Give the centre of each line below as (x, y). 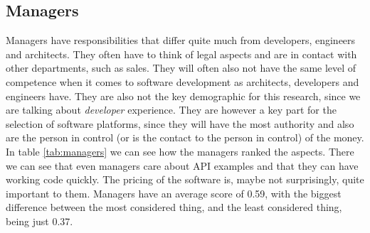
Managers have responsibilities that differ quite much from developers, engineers (181, 40)
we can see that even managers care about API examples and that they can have (182, 165)
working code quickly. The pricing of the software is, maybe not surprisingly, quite (185, 179)
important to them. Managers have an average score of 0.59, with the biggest (174, 193)
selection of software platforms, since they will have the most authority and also (180, 123)
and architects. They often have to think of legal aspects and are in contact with (181, 54)
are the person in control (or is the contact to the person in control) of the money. (185, 137)
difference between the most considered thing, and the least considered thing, (174, 207)
